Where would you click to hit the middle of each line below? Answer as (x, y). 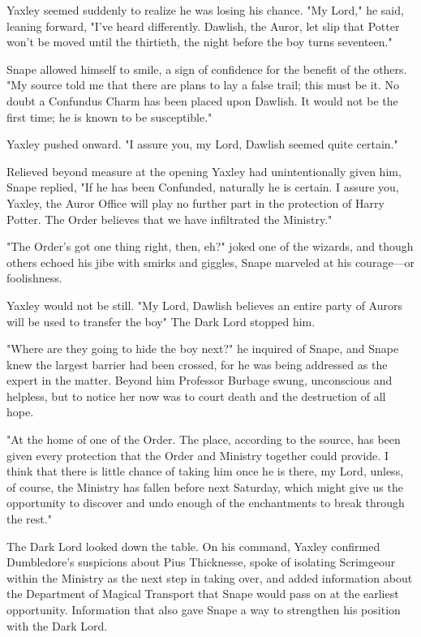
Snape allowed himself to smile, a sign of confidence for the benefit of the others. (207, 69)
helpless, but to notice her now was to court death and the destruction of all (196, 396)
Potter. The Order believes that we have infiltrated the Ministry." (170, 219)
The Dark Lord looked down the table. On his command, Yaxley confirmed (193, 546)
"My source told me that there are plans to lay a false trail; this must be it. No (203, 85)
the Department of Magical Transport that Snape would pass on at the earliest (203, 594)
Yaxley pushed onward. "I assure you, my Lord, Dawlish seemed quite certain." (202, 144)
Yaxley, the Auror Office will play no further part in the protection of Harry (195, 202)
